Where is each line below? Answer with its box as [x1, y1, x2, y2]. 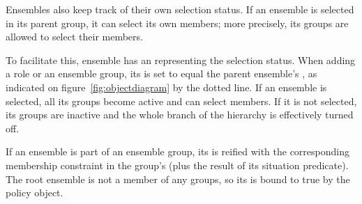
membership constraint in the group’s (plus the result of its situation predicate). [6, 157, 349, 172]
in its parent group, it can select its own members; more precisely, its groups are [6, 15, 349, 30]
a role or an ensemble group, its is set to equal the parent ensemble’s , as [6, 66, 317, 81]
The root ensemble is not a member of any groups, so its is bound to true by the [6, 171, 350, 186]
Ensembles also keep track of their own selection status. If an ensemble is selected [6, 2, 354, 16]
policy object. [6, 185, 63, 200]
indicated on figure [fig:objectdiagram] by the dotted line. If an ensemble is [6, 79, 327, 94]
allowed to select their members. [6, 29, 143, 44]
